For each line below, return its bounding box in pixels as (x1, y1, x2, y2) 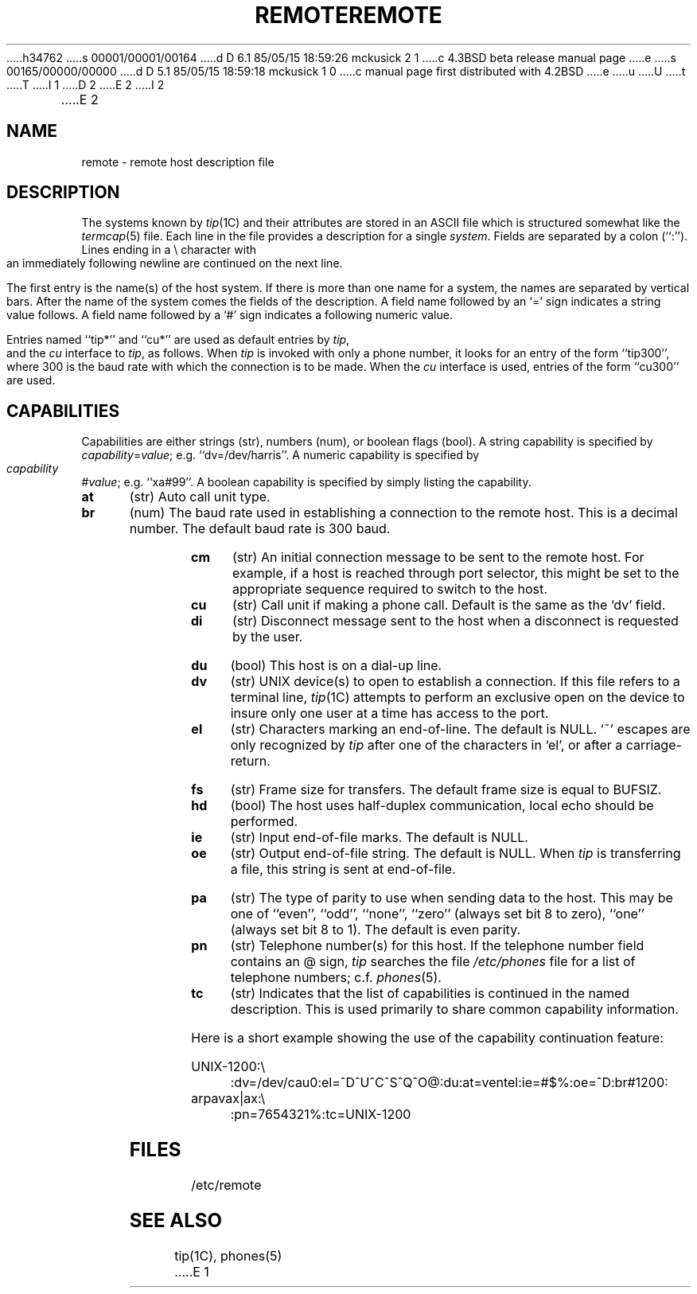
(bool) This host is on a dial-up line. (230, 657, 442, 674)
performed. (230, 813, 298, 830)
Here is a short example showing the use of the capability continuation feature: (191, 1030, 664, 1047)
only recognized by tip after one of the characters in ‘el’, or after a (230, 737, 623, 754)
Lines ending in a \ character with (81, 243, 257, 257)
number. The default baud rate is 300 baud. (129, 520, 391, 537)
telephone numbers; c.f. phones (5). (230, 969, 442, 986)
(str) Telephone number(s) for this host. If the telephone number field (230, 937, 644, 954)
